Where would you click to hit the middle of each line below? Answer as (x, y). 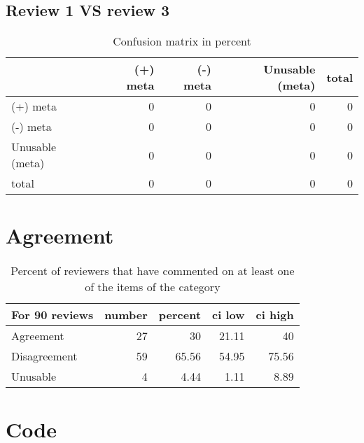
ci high (275, 315)
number (126, 315)
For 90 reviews (52, 315)
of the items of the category (153, 287)
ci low (229, 315)
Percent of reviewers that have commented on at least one (153, 271)
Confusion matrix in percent (182, 41)
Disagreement (44, 356)
